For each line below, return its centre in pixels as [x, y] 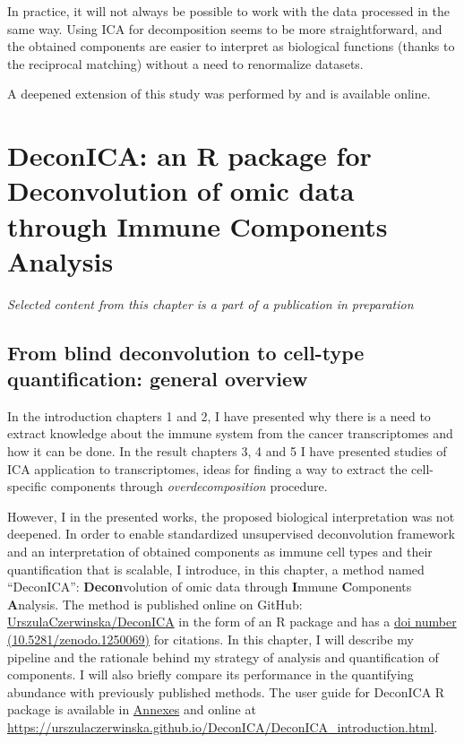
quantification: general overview [158, 379]
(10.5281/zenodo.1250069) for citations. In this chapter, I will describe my [211, 639]
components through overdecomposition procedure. [189, 486]
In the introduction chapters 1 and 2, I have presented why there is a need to [219, 415]
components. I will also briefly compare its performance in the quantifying [211, 674]
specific [27, 486]
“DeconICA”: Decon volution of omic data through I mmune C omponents [210, 587]
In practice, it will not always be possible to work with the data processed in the [228, 11]
